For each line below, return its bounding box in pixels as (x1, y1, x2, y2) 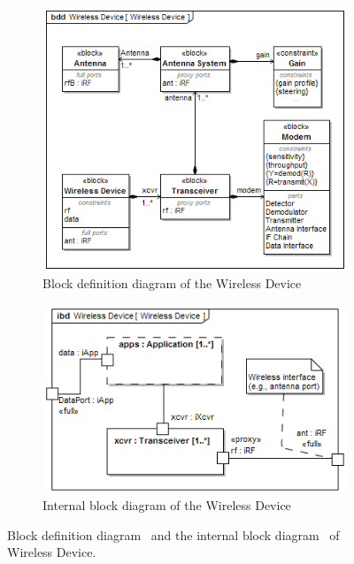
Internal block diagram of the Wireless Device (42, 496, 291, 514)
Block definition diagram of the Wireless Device (42, 274, 302, 293)
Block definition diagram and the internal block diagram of (7, 525, 340, 544)
